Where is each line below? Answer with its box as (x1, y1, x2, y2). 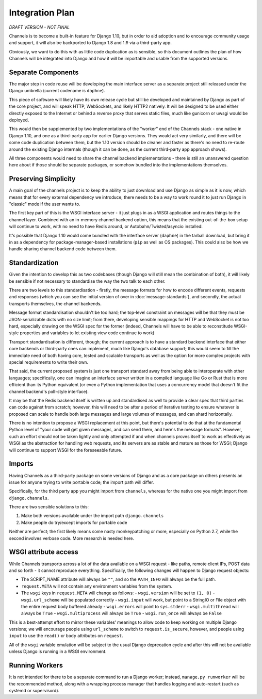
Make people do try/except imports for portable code (21, 520, 128, 525)
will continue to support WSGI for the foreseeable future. (9, 447, 122, 453)
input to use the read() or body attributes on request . (9, 633, 123, 639)
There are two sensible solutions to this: (9, 504, 89, 510)
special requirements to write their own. (9, 359, 88, 365)
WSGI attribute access (9, 548, 79, 556)
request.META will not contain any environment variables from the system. (21, 583, 172, 589)
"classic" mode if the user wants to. (9, 201, 81, 207)
